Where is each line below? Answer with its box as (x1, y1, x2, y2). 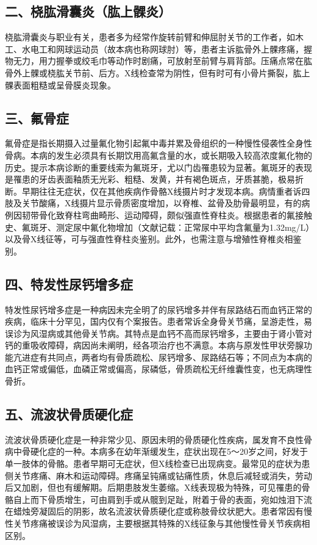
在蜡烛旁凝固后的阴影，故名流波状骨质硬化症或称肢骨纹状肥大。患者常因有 (5, 505, 304, 518)
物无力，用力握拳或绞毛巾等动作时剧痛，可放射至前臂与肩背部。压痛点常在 (5, 54, 304, 67)
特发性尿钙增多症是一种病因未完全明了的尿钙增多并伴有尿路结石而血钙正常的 (5, 303, 312, 316)
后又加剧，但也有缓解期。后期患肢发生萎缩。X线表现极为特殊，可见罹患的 (5, 481, 302, 494)
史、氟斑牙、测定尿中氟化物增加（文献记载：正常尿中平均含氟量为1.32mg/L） (5, 220, 310, 233)
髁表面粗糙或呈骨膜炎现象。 (5, 78, 116, 91)
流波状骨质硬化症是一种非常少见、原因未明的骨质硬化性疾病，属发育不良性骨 (5, 433, 312, 446)
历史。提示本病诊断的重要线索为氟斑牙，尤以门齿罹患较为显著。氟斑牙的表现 (5, 161, 312, 173)
